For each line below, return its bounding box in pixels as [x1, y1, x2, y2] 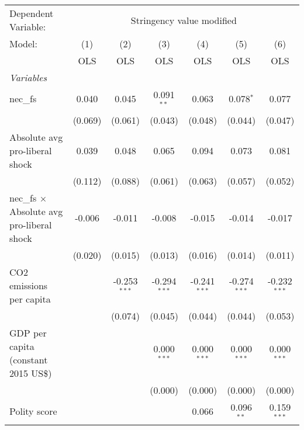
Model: [9, 37, 38, 50]
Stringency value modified [130, 13, 237, 27]
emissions [9, 278, 48, 292]
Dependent [9, 6, 54, 20]
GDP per [9, 325, 47, 339]
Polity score [9, 404, 57, 418]
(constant [9, 352, 48, 366]
